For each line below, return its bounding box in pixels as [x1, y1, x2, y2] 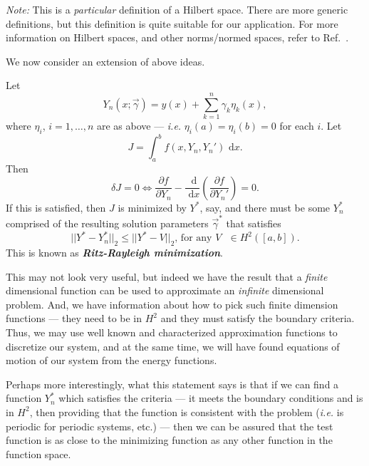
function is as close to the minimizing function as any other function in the [6, 433, 333, 447]
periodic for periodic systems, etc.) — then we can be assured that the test [6, 418, 333, 433]
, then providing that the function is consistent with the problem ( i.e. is [29, 404, 344, 419]
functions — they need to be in [6, 311, 142, 326]
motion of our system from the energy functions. [6, 353, 217, 368]
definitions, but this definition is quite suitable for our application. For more [6, 16, 338, 31]
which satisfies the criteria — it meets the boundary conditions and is [58, 390, 363, 405]
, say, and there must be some [199, 200, 331, 214]
